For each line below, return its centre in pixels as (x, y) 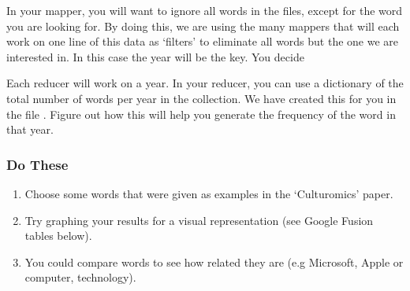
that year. (30, 129)
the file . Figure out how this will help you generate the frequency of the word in (201, 114)
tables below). (58, 236)
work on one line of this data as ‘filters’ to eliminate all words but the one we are (203, 41)
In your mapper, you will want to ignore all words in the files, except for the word (205, 10)
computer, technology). (80, 277)
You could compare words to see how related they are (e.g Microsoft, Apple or (214, 262)
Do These (37, 164)
